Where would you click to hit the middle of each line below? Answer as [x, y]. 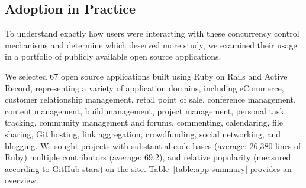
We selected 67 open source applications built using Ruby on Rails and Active [146, 76]
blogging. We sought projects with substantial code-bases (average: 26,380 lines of [153, 145]
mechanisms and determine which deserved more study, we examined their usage [151, 44]
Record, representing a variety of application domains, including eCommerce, [144, 88]
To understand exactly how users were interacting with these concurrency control [152, 33]
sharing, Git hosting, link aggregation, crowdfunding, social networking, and [143, 133]
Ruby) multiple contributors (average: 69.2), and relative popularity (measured [148, 157]
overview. [22, 180]
